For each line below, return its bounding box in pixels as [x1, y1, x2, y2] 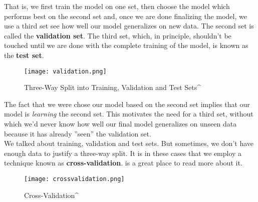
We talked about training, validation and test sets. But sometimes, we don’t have [4, 138, 253, 148]
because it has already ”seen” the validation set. [4, 128, 151, 138]
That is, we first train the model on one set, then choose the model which [4, 1, 230, 11]
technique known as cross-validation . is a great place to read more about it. [4, 157, 242, 168]
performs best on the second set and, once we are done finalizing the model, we [4, 10, 247, 21]
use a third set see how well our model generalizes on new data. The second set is [4, 20, 254, 31]
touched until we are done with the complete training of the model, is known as [4, 40, 248, 50]
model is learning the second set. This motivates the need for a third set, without [4, 108, 253, 119]
